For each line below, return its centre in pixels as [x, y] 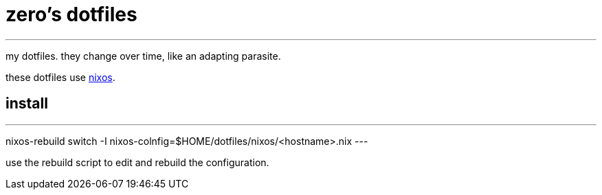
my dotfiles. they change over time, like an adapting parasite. [143, 56]
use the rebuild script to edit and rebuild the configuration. [137, 162]
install [27, 104]
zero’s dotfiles [71, 14]
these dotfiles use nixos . [60, 77]
